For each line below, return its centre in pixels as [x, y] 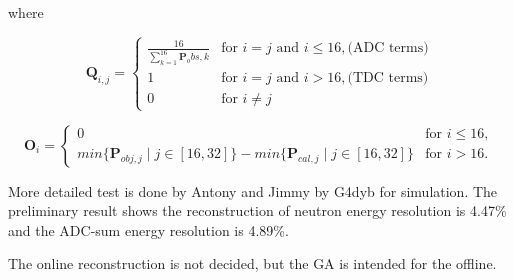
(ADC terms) [388, 48]
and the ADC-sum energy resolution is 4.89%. [148, 229]
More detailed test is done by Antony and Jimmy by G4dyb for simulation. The [253, 190]
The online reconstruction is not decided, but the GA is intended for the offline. [252, 263]
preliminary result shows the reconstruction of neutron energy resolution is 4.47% [257, 210]
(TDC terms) [388, 78]
